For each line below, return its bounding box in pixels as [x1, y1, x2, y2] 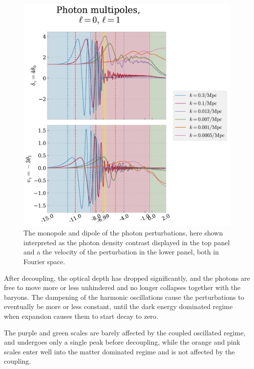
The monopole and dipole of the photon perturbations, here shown [23, 228, 223, 238]
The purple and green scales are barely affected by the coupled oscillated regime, [4, 327, 246, 337]
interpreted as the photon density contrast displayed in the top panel [23, 237, 230, 247]
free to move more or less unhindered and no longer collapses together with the [4, 282, 241, 292]
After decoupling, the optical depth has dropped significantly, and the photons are [4, 272, 250, 283]
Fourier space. [23, 256, 65, 266]
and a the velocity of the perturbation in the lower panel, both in [23, 247, 219, 257]
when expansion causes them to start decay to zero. [4, 311, 158, 321]
